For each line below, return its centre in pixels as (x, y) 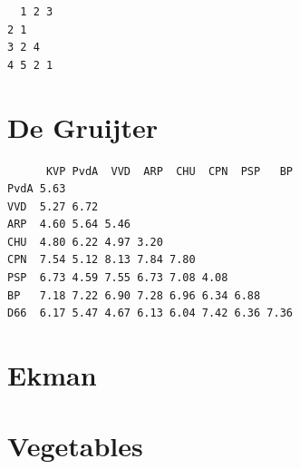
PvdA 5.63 (37, 189)
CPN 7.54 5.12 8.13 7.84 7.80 (102, 260)
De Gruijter (82, 127)
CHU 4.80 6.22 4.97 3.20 (85, 242)
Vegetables (75, 446)
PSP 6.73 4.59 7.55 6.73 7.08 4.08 (118, 278)
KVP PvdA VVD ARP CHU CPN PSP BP (169, 171)
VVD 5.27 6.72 (53, 206)
